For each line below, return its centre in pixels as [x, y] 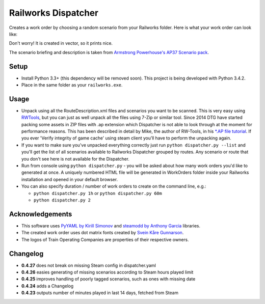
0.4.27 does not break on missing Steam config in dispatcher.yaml [89, 265]
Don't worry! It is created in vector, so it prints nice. [61, 43]
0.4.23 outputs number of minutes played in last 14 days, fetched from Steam [100, 293]
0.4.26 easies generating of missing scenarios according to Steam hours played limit [107, 272]
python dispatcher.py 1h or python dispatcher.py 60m [98, 193]
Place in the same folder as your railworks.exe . [72, 85]
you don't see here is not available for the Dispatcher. [75, 159]
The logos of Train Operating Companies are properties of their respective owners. [105, 239]
